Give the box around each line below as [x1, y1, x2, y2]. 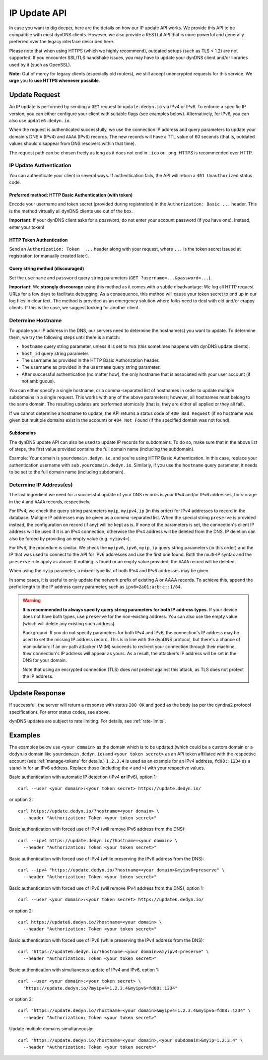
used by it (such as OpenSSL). [9, 62, 71, 67]
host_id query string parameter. [21, 350, 89, 356]
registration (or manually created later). [9, 253, 89, 259]
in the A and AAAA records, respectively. [9, 499, 91, 505]
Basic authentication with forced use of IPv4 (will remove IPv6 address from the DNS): [9, 826, 186, 832]
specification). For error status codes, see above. [9, 709, 110, 715]
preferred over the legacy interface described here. [9, 39, 114, 45]
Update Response [9, 689, 66, 697]
